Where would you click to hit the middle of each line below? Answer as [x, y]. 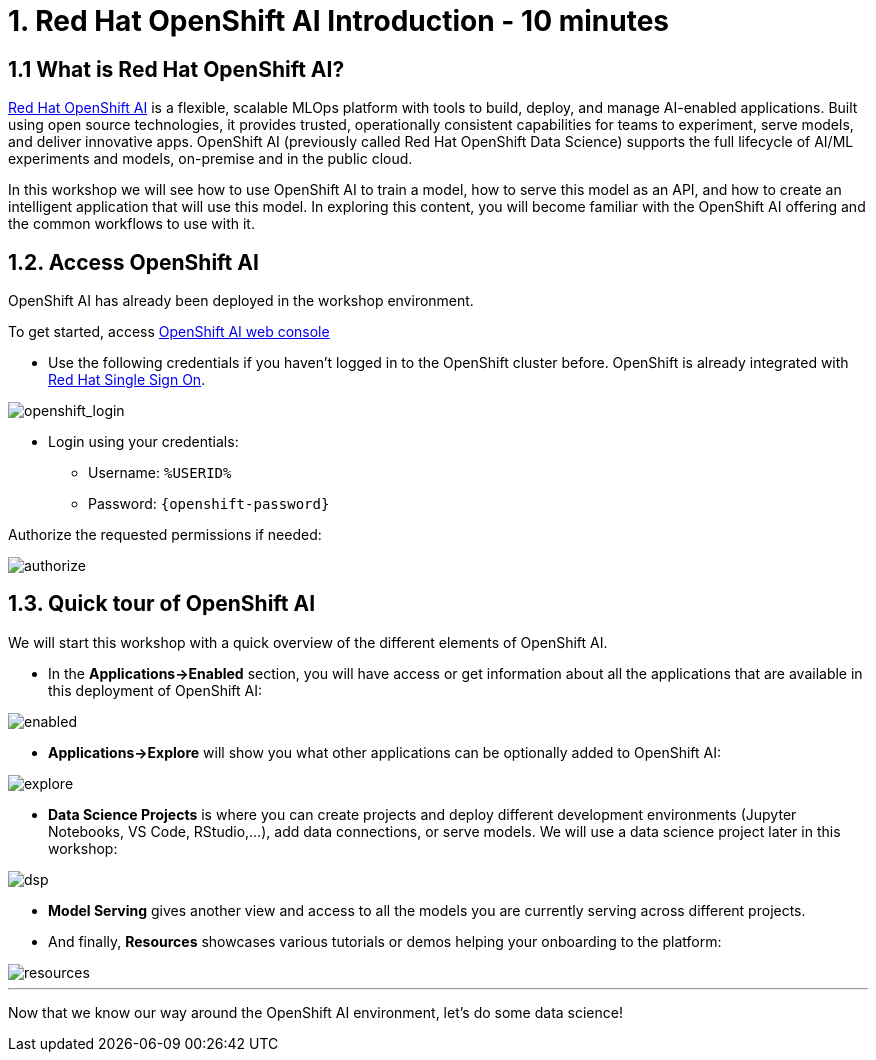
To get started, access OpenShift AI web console [169, 332]
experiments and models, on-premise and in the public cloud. [210, 159]
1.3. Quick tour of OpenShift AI [162, 604]
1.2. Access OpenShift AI [133, 262]
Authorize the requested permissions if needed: [165, 535]
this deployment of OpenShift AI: [155, 690]
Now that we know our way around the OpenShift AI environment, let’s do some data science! [315, 1012]
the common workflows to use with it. [131, 224]
